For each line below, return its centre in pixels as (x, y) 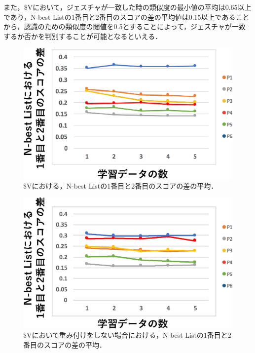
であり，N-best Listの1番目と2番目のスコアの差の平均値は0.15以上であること (127, 17)
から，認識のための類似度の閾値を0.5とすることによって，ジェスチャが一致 (125, 26)
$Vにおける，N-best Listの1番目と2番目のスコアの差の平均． (121, 185)
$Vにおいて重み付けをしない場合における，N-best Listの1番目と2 (127, 335)
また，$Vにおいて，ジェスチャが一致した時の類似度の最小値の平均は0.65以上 (127, 7)
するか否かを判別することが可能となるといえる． (83, 36)
